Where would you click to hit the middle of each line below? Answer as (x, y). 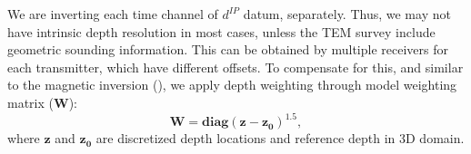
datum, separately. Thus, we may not (347, 14)
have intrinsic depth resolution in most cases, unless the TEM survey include (221, 31)
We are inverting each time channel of (113, 14)
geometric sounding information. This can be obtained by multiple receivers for (228, 49)
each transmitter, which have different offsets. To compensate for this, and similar (235, 67)
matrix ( (30, 102)
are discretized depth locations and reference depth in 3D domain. (280, 138)
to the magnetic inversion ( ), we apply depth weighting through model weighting (232, 85)
